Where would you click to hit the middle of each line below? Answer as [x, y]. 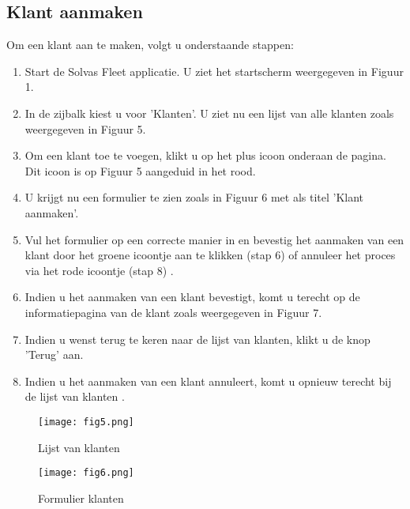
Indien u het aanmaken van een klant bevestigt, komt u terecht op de [192, 297]
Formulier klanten [81, 498]
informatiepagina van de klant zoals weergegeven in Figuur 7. [173, 312]
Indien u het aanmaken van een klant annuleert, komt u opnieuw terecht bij [208, 381]
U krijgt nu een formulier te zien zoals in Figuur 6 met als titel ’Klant [194, 197]
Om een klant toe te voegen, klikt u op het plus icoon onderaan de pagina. [205, 155]
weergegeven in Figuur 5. [85, 128]
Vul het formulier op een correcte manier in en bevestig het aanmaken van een [214, 239]
